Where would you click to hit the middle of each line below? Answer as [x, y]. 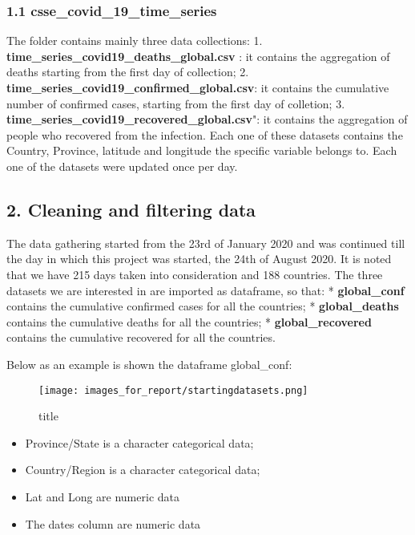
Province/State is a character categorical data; [139, 442]
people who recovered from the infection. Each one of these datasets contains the [205, 134]
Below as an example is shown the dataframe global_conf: [149, 364]
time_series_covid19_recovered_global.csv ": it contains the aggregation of [207, 119]
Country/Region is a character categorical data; [143, 470]
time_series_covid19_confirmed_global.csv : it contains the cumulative [198, 87]
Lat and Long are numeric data [102, 496]
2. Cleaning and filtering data [131, 209]
